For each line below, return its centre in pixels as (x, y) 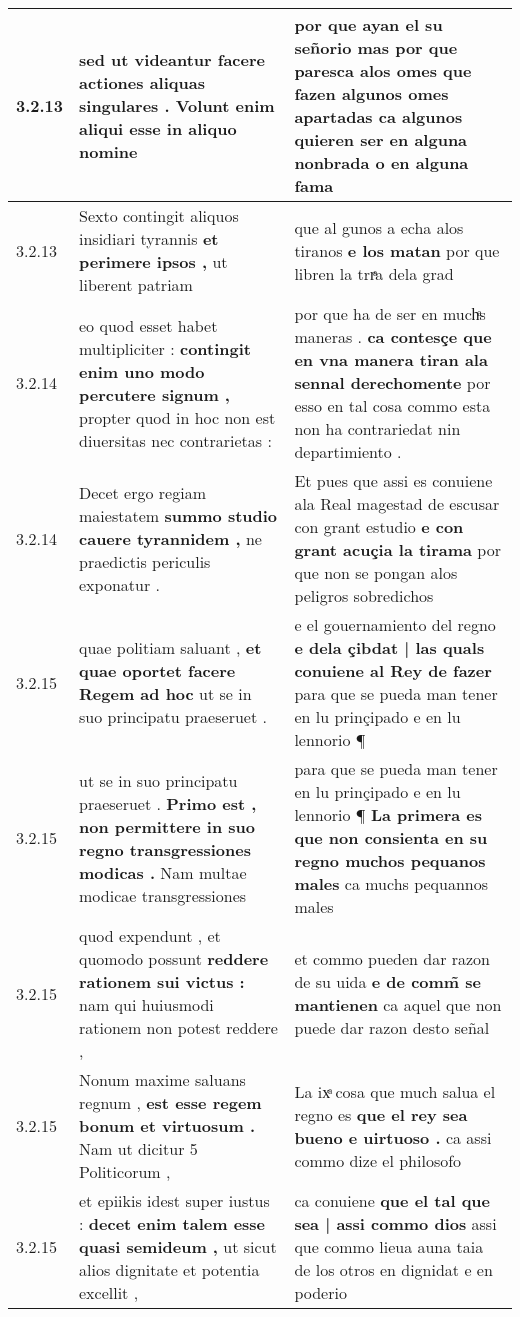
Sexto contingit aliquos (159, 215)
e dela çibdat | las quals (389, 647)
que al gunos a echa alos (379, 227)
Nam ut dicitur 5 (138, 1148)
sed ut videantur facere (172, 59)
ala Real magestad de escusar (397, 503)
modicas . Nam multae (163, 872)
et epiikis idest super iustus (174, 1200)
